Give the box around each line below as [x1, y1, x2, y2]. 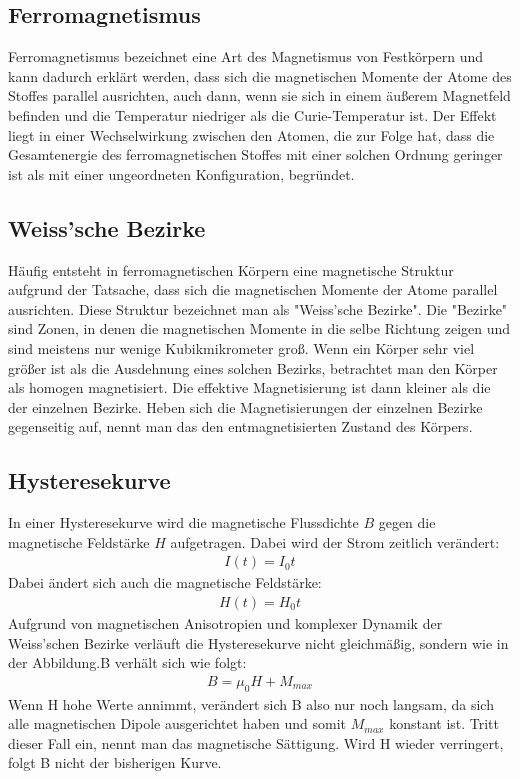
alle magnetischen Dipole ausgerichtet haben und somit [8, 713, 347, 734]
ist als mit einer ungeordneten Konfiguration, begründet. [8, 163, 355, 184]
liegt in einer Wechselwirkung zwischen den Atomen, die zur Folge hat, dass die [8, 124, 495, 145]
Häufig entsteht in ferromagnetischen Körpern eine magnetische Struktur [8, 259, 454, 280]
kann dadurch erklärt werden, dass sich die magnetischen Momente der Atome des [8, 65, 512, 86]
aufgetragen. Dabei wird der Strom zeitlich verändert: [170, 531, 500, 552]
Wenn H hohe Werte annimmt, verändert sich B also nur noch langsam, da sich [8, 693, 494, 714]
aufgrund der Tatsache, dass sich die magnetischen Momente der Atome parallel [8, 279, 498, 300]
